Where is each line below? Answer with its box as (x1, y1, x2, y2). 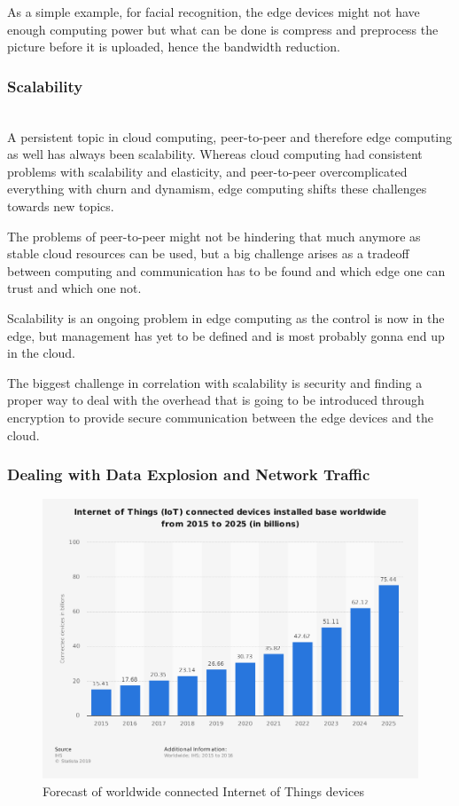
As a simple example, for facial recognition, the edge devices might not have (7, 3, 420, 20)
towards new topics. (7, 196, 114, 215)
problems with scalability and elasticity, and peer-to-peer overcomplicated (7, 162, 408, 180)
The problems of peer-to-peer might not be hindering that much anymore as (7, 226, 421, 245)
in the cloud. (7, 344, 76, 362)
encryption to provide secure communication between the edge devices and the (7, 407, 433, 426)
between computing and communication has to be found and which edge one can (7, 261, 446, 280)
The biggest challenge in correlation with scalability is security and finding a (7, 373, 423, 391)
